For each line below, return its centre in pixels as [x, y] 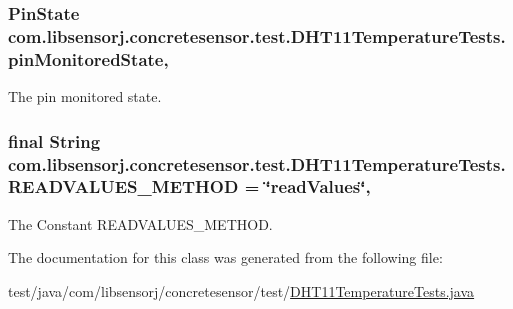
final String [54, 140]
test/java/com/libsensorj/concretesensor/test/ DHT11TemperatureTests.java [241, 290]
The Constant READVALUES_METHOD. [140, 223]
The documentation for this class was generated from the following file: [225, 257]
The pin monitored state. [85, 96]
